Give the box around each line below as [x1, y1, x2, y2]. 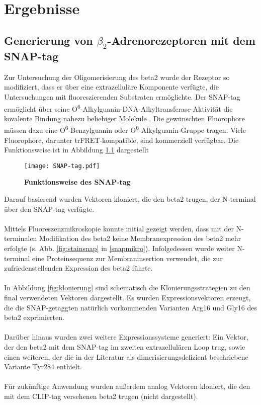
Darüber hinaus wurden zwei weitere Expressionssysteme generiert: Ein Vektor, [4, 332, 248, 342]
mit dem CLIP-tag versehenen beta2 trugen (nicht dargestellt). [4, 390, 198, 401]
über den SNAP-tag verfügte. [4, 203, 95, 214]
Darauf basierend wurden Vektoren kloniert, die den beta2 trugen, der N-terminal [4, 194, 256, 204]
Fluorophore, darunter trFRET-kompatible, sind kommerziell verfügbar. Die [4, 134, 239, 145]
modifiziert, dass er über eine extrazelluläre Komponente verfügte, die [4, 82, 219, 92]
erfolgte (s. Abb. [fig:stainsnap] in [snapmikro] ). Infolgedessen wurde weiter [4, 243, 235, 254]
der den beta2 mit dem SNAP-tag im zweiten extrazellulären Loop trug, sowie [4, 341, 245, 352]
